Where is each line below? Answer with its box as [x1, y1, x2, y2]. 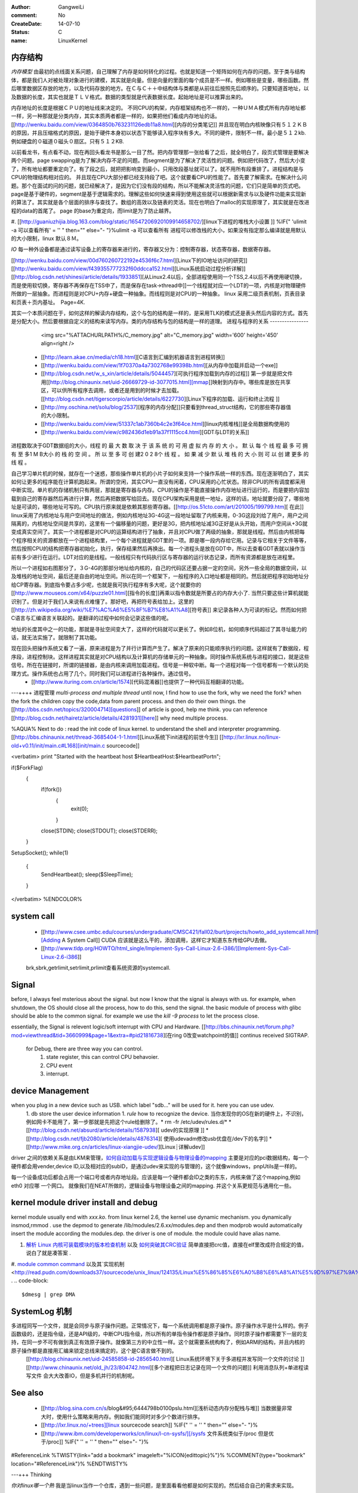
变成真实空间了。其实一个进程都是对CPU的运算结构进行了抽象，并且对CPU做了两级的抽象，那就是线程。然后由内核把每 [11, 529, 305, 536]
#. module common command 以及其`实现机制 [11, 1260, 125, 1267]
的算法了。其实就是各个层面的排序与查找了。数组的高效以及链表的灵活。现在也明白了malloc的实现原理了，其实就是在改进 [11, 199, 310, 206]
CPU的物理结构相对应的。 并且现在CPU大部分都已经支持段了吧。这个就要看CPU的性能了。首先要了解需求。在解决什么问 [11, 174, 307, 181]
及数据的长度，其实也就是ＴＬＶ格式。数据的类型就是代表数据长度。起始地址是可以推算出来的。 [11, 93, 246, 100]
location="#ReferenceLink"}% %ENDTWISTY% [11, 1460, 128, 1467]
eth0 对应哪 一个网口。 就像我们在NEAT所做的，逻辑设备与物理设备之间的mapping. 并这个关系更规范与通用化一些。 [11, 1182, 295, 1189]
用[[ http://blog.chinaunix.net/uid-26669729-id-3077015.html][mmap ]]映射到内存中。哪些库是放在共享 [41, 378, 291, 385]
